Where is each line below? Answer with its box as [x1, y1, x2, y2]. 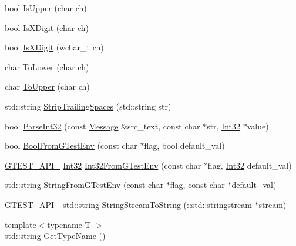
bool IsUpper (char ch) [5, 2, 87, 13]
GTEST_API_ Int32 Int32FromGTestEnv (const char [5, 159, 201, 171]
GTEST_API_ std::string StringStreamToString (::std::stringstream [5, 198, 252, 210]
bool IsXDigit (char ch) [5, 21, 89, 33]
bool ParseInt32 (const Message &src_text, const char [5, 119, 200, 132]
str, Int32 [207, 119, 241, 132]
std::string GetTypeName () [5, 230, 106, 242]
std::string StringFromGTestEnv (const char [5, 179, 164, 191]
